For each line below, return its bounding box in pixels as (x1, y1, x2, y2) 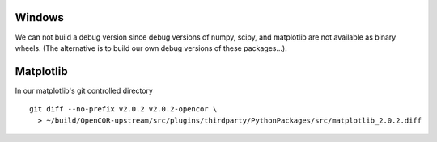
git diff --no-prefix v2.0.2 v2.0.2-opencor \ (29, 105, 218, 114)
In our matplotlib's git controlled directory (15, 86, 154, 95)
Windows (15, 10, 64, 24)
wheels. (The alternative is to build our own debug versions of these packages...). (15, 43, 287, 52)
